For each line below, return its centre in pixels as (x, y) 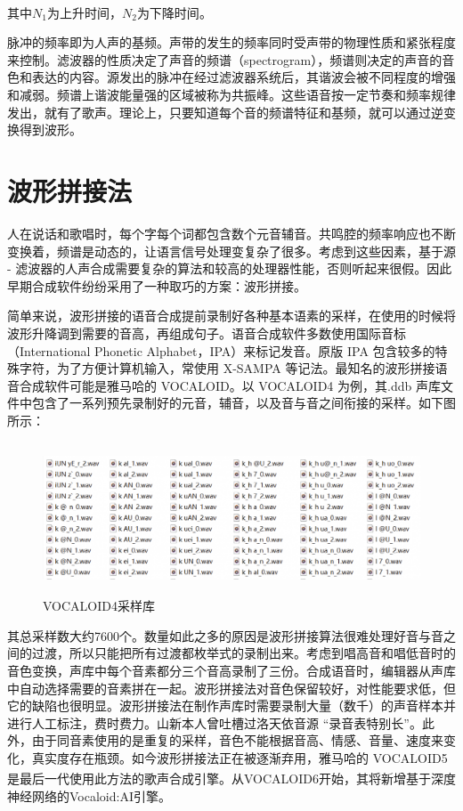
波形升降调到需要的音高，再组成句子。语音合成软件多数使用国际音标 (207, 333)
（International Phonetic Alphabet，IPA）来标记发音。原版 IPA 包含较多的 (221, 350)
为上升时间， (84, 12)
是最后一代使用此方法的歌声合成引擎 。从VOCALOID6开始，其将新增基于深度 (231, 779)
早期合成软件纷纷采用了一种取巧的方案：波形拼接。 (157, 285)
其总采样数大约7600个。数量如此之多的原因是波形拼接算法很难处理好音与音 (225, 635)
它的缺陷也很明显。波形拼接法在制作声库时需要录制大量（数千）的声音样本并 (231, 706)
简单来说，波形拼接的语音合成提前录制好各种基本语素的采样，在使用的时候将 (231, 316)
